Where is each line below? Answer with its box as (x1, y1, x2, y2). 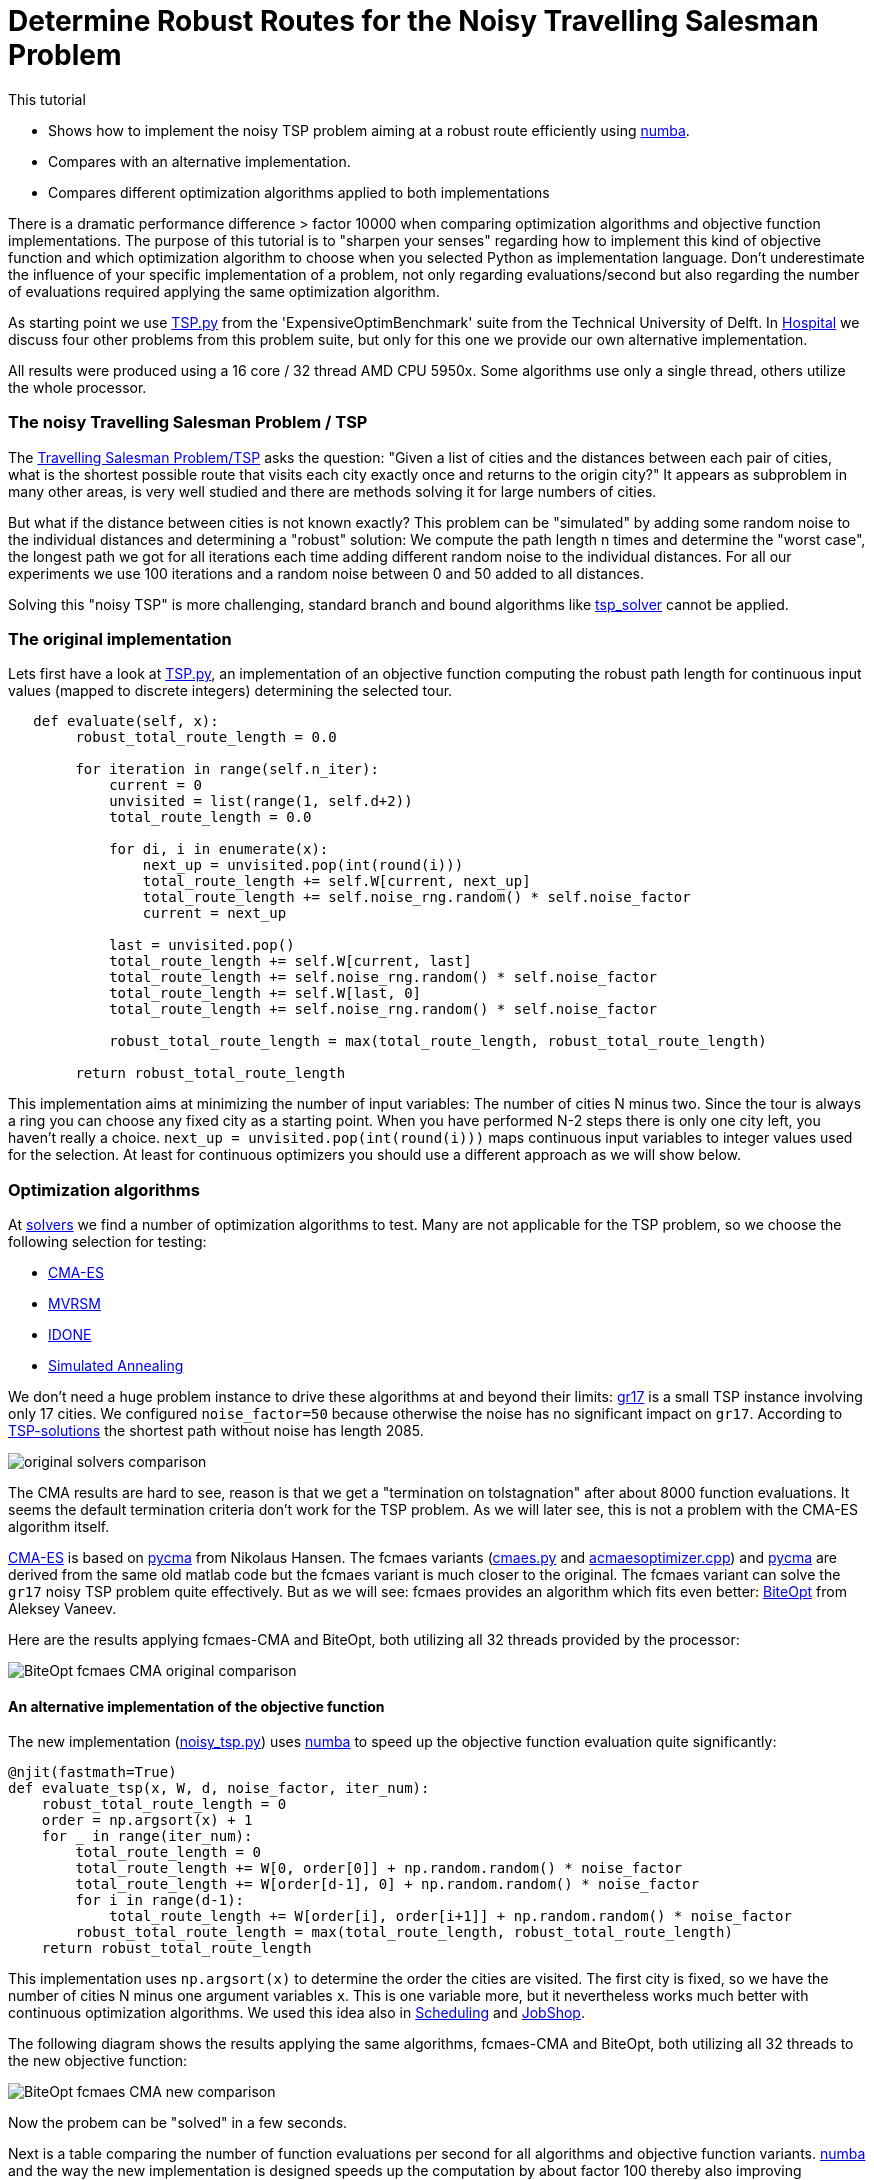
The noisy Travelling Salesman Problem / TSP (8, 412, 368, 433)
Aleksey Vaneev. (8, 1600, 117, 1617)
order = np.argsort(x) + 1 (41, 1812, 253, 1829)
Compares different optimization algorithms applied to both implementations (48, 183, 550, 201)
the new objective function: (8, 2052, 188, 2070)
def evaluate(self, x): (33, 713, 219, 730)
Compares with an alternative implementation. (48, 152, 351, 170)
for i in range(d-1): (75, 1892, 245, 1909)
